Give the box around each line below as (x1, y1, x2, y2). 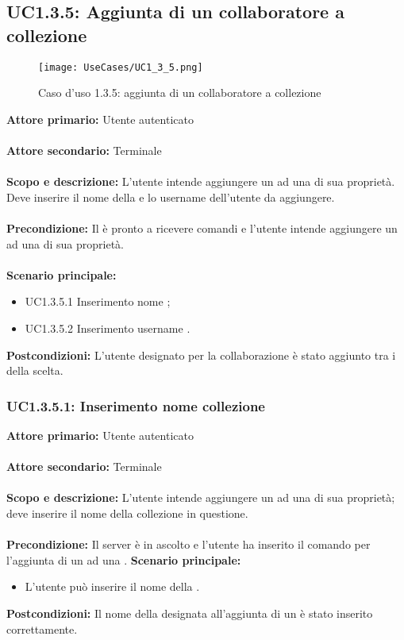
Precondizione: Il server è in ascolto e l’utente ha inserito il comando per (6, 536, 371, 553)
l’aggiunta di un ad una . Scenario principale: (6, 551, 241, 568)
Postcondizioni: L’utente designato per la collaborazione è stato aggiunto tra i (6, 346, 396, 363)
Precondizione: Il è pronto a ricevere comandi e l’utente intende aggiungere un (6, 220, 398, 236)
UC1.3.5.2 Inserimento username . (25, 319, 190, 336)
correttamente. (6, 620, 78, 637)
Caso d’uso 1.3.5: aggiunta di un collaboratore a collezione (38, 84, 321, 101)
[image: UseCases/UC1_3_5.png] (38, 61, 203, 73)
